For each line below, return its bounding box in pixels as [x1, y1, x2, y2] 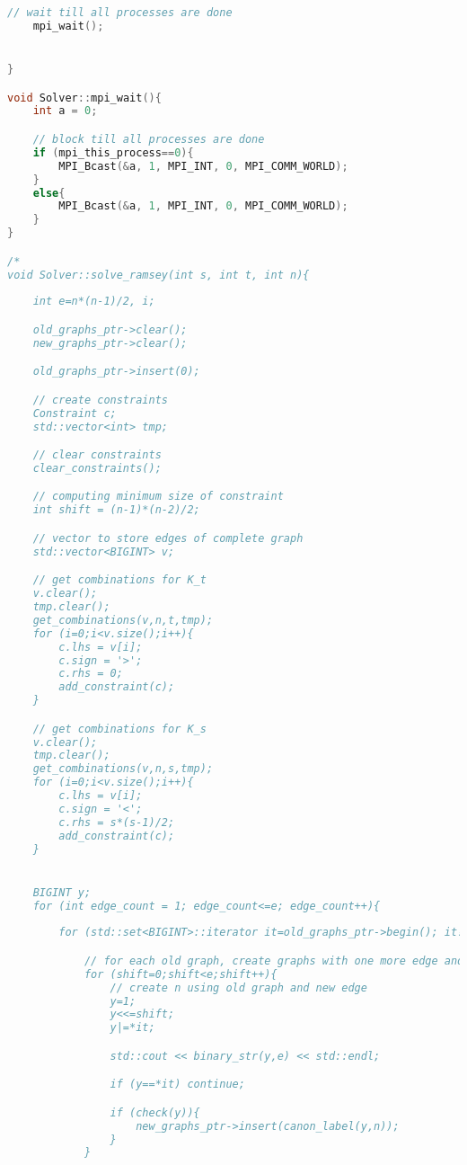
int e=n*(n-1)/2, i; [32, 295, 155, 308]
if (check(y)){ [110, 1106, 200, 1119]
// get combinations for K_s [32, 722, 207, 735]
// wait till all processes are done [7, 6, 233, 19]
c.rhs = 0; [58, 667, 123, 680]
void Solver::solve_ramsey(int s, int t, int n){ [7, 268, 310, 281]
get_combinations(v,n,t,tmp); [32, 613, 214, 627]
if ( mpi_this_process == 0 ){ [32, 146, 194, 159]
